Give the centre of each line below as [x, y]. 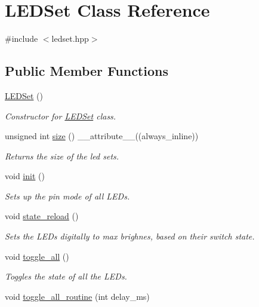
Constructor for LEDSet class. [61, 116]
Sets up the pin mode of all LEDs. [67, 196]
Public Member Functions [87, 71]
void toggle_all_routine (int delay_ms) [77, 296]
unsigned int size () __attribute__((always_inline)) [102, 136]
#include [21, 39]
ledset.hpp [70, 39]
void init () [25, 176]
